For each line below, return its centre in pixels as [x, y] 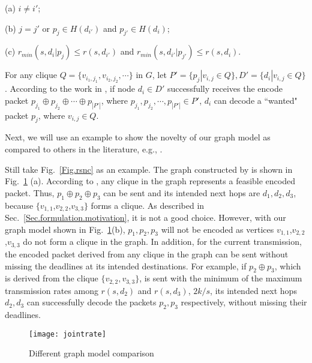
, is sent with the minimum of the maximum [221, 278]
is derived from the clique [52, 278]
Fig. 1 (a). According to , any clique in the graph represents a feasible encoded [150, 181]
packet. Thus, [30, 192]
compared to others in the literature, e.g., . [84, 149]
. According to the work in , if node [70, 88]
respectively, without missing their [244, 302]
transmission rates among [52, 290]
